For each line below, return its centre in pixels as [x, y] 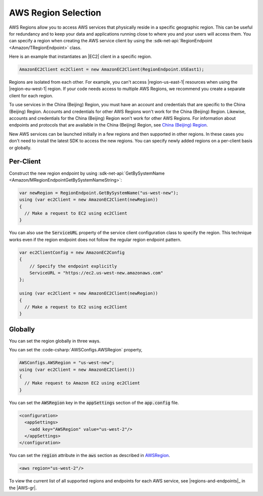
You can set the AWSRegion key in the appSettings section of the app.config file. [94, 403]
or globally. [20, 147]
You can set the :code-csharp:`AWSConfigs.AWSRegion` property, [76, 350]
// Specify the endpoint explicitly [73, 266]
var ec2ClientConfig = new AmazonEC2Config [72, 252]
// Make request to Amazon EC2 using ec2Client [82, 383]
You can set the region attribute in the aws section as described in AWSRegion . [90, 456]
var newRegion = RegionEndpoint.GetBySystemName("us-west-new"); [99, 193]
